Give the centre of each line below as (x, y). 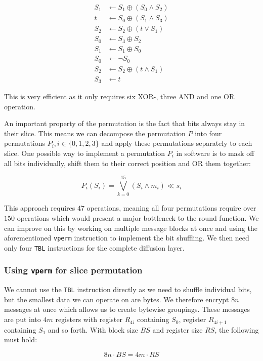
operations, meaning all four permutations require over (171, 208)
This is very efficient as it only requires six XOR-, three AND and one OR (119, 96)
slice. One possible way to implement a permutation (84, 153)
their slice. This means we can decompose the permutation (95, 133)
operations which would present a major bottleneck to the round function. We (138, 217)
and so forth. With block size (93, 329)
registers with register (89, 319)
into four (208, 133)
